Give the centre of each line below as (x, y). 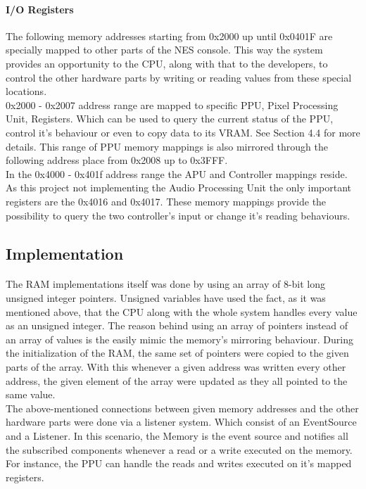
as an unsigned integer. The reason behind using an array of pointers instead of (177, 325)
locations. (26, 91)
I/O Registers (40, 9)
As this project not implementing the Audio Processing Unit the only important (179, 188)
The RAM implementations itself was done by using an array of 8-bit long (166, 284)
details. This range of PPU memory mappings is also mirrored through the (167, 146)
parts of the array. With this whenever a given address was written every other (176, 367)
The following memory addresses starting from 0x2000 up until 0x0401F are (169, 36)
